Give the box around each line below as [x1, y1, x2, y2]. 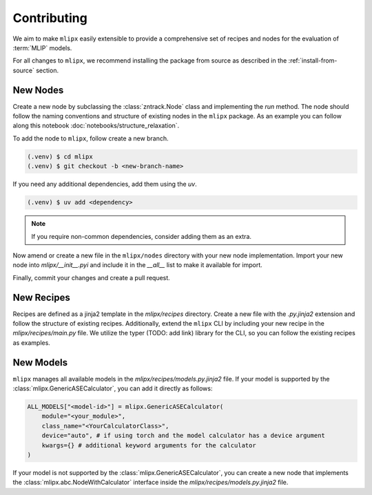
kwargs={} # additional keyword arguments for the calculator [41, 441, 256, 449]
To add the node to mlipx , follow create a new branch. [12, 134, 169, 143]
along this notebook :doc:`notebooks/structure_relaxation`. [12, 121, 180, 130]
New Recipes [12, 291, 70, 303]
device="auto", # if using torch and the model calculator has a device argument [41, 432, 325, 440]
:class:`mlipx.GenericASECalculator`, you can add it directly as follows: [12, 384, 213, 392]
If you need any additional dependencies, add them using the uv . [12, 180, 197, 189]
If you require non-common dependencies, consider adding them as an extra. [31, 232, 251, 240]
